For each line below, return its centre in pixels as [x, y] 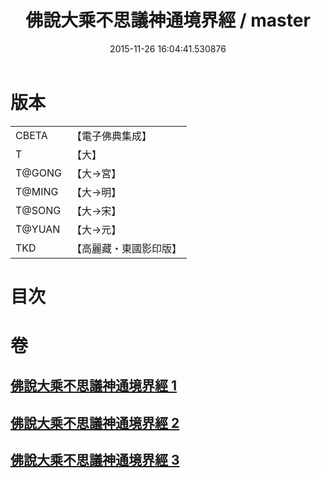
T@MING [37, 191]
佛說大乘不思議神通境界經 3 [95, 460]
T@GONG [38, 173]
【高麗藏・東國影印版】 [126, 248]
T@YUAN [38, 229]
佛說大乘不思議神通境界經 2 [95, 422]
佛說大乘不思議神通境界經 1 [94, 386]
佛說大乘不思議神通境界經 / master [168, 20]
